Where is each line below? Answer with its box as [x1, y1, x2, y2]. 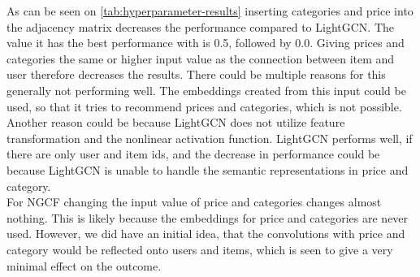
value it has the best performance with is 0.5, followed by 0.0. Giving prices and [6, 34, 405, 51]
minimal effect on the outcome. [6, 257, 162, 274]
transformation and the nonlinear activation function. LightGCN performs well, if [6, 129, 413, 146]
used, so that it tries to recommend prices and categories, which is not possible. [6, 97, 402, 115]
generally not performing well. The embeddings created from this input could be [6, 81, 406, 98]
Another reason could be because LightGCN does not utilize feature [6, 114, 345, 131]
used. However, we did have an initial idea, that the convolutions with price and [6, 225, 405, 242]
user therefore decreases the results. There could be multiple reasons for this [6, 66, 386, 83]
